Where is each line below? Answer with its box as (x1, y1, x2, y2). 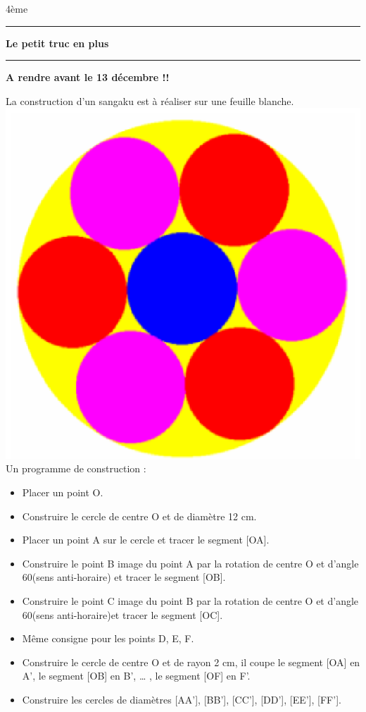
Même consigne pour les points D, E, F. (22, 631, 194, 646)
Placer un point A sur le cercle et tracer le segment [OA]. (22, 532, 270, 547)
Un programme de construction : (6, 461, 146, 476)
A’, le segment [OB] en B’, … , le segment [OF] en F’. (22, 668, 251, 683)
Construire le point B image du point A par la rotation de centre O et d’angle (22, 556, 359, 570)
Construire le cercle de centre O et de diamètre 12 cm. (22, 508, 257, 523)
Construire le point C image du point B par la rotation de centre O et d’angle (22, 593, 359, 608)
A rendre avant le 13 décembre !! (6, 70, 170, 85)
